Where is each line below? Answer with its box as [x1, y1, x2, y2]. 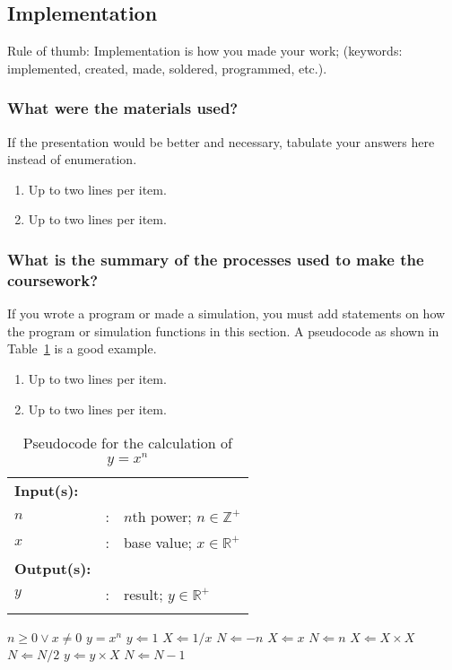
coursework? [7, 268, 99, 291]
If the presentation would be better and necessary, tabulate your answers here [7, 132, 435, 151]
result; [123, 583, 163, 605]
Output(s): [14, 557, 91, 579]
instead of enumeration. [7, 150, 137, 169]
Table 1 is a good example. [7, 339, 157, 358]
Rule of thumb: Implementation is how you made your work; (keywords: [7, 41, 403, 60]
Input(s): [14, 479, 79, 500]
